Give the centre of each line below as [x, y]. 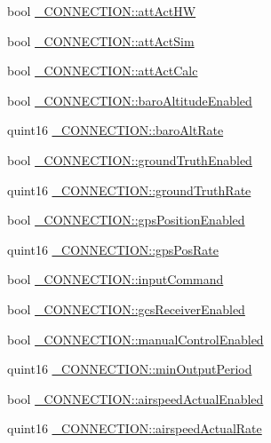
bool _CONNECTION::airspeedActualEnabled [135, 398]
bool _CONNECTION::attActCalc [103, 71]
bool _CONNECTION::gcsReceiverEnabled [126, 309]
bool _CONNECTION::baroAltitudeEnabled [130, 100]
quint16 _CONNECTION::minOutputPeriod [130, 369]
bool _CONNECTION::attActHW [102, 11]
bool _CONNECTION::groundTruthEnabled [130, 159]
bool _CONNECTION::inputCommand [116, 279]
